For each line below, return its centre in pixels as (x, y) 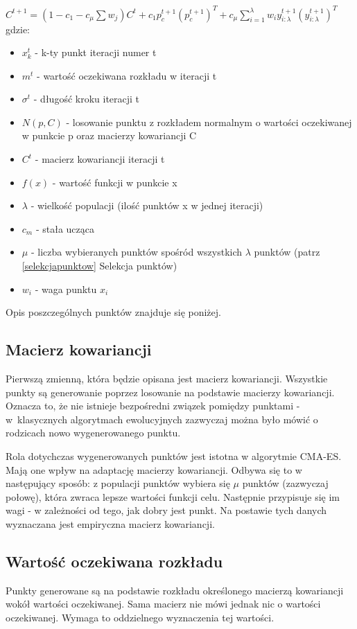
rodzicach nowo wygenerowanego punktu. (93, 433)
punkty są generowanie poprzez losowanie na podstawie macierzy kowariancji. (170, 392)
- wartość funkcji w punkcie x (115, 182)
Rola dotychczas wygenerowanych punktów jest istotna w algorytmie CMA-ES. (174, 455)
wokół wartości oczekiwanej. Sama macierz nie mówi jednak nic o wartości (163, 604)
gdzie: (18, 29)
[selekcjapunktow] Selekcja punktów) (99, 266)
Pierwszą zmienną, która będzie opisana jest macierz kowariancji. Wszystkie (167, 379)
